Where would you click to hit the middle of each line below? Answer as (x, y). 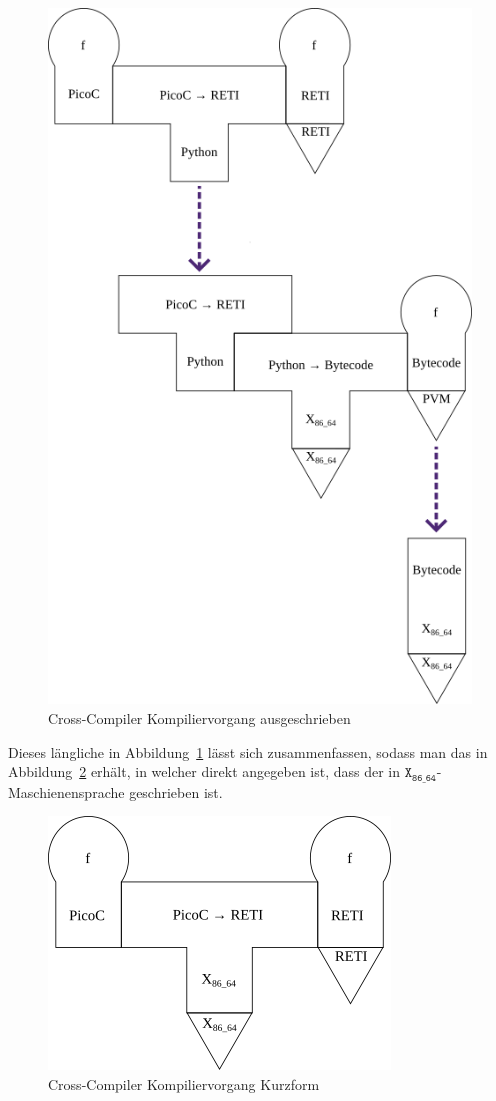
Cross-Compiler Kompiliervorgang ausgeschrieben (199, 717)
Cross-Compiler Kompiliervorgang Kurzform (184, 1083)
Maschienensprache (66, 791)
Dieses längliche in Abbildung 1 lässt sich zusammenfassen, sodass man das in (248, 751)
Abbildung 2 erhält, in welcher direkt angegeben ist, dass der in (204, 771)
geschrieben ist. (176, 791)
